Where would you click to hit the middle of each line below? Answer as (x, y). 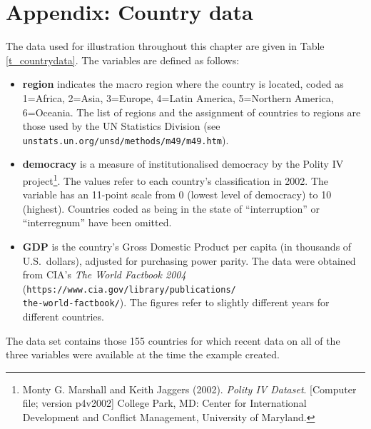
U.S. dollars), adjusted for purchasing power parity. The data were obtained (189, 260)
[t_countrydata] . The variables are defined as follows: (123, 60)
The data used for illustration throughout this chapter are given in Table (165, 46)
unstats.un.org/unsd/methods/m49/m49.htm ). (126, 140)
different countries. (63, 317)
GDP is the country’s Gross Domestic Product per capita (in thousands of (187, 246)
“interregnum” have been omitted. (97, 222)
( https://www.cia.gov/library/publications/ (129, 288)
